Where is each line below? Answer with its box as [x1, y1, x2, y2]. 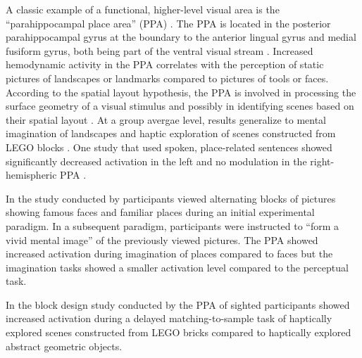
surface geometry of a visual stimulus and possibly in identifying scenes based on [6, 98, 354, 113]
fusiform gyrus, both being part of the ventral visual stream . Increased [6, 43, 313, 58]
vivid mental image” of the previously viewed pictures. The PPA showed [6, 232, 318, 247]
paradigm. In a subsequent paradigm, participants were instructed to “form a [6, 218, 339, 233]
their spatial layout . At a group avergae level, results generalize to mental [6, 112, 327, 127]
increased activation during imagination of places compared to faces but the [6, 246, 333, 261]
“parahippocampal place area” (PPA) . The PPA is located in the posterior [6, 15, 331, 30]
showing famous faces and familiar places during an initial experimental [6, 205, 315, 219]
